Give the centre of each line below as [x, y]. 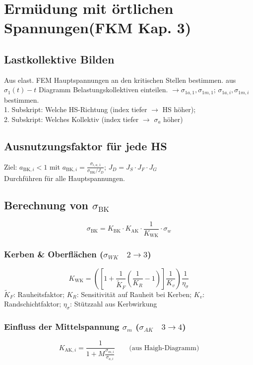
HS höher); [179, 109]
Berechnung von [46, 205]
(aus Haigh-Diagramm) [164, 348]
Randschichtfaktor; [33, 304]
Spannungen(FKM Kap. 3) [98, 28]
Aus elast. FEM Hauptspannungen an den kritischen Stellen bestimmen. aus [120, 80]
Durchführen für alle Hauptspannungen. [64, 178]
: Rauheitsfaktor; [39, 294]
